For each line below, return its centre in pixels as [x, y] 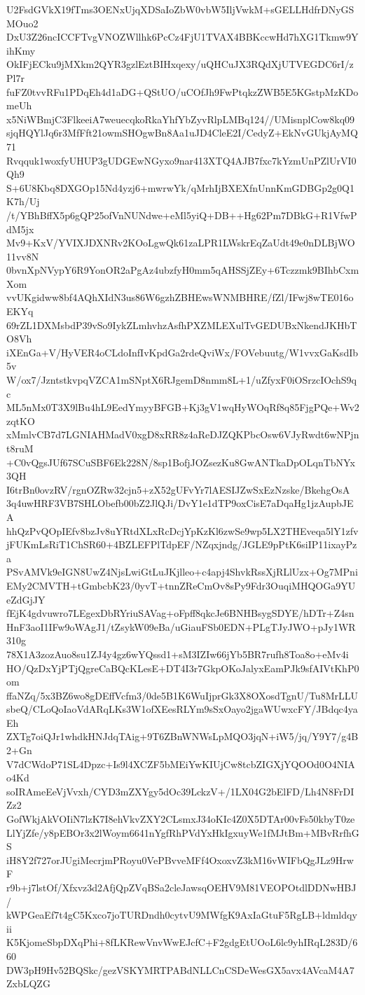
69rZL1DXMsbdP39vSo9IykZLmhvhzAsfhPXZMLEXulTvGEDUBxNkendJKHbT [182, 325]
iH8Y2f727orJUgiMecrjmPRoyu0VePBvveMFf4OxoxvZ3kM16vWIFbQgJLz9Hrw [180, 860]
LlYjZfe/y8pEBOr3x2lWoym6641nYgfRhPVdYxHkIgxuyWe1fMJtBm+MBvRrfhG [183, 832]
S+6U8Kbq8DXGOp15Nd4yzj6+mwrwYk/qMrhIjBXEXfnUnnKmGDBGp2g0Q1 [180, 187]
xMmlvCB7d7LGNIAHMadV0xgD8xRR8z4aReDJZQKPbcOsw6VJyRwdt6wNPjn [183, 434]
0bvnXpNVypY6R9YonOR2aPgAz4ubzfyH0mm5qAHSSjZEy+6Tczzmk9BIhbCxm [183, 270]
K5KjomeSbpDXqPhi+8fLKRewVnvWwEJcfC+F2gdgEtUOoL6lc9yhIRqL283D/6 [182, 942]
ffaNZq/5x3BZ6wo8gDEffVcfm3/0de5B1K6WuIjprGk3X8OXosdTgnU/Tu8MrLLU [182, 695]
